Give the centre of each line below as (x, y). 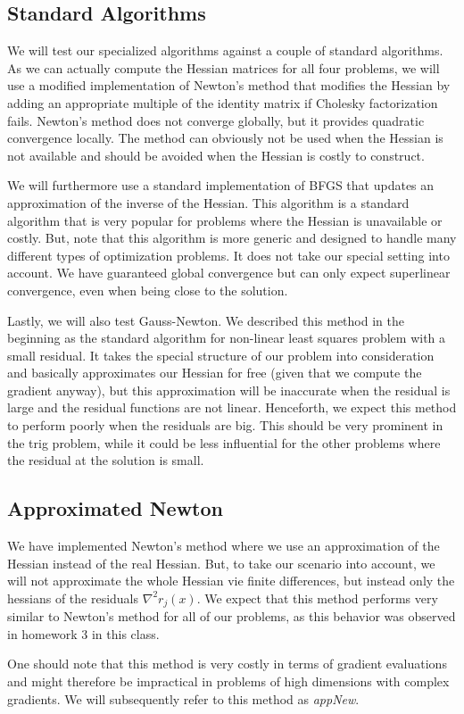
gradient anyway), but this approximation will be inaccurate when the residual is (229, 390)
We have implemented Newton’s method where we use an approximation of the (224, 546)
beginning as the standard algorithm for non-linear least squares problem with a (227, 338)
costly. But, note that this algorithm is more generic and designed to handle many (232, 238)
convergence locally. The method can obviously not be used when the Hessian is (225, 138)
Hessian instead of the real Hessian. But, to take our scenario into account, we (221, 563)
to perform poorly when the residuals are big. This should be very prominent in (225, 425)
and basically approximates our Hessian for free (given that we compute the (215, 373)
